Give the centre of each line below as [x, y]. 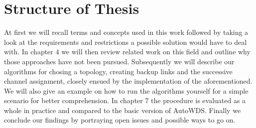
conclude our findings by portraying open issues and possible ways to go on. [120, 120]
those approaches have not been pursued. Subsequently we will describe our [119, 61]
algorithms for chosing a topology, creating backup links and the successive [118, 71]
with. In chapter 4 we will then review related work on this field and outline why [127, 52]
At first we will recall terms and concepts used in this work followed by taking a [126, 32]
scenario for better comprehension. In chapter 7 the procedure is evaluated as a [125, 100]
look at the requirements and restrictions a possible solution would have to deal [126, 42]
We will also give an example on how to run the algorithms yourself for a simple [126, 90]
